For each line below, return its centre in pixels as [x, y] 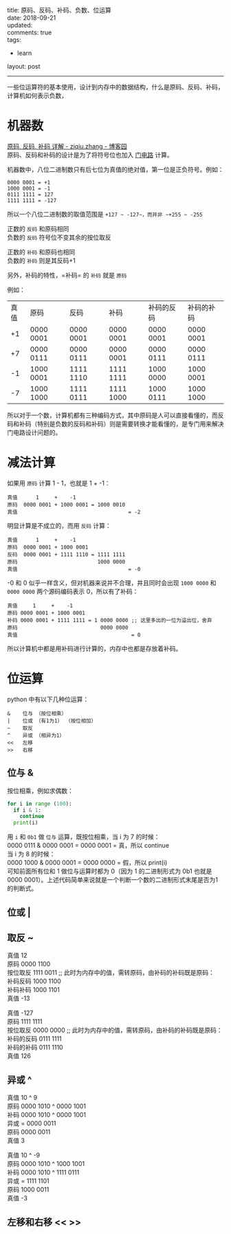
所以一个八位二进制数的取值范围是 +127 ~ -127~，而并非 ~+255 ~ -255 [105, 214]
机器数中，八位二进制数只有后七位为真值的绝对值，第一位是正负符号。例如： [115, 169]
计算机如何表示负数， [37, 96]
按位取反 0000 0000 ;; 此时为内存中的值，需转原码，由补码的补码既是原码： [115, 1031]
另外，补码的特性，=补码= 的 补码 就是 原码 [67, 275]
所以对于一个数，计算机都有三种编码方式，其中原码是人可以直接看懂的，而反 [115, 415]
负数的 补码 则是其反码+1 [41, 261]
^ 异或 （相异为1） [36, 735]
